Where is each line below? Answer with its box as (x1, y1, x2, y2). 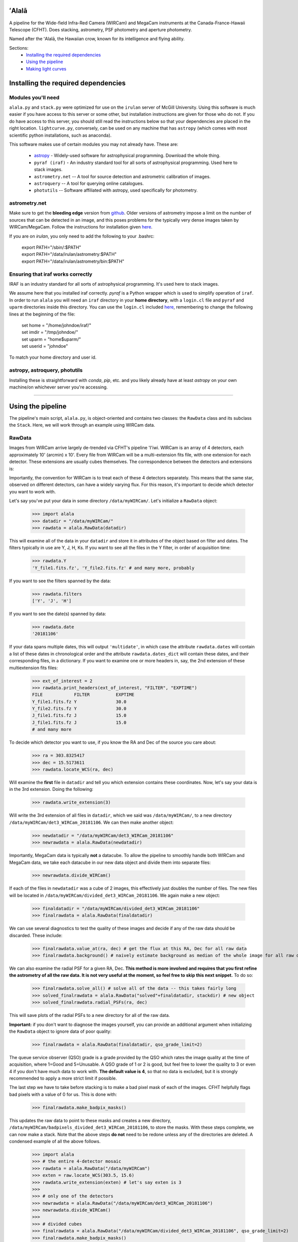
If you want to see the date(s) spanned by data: (9, 611, 106, 617)
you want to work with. (9, 488, 56, 494)
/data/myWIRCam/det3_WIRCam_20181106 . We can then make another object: (9, 819, 174, 825)
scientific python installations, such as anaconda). (9, 132, 112, 138)
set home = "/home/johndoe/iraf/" (21, 322, 91, 328)
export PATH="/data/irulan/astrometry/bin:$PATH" (21, 258, 125, 264)
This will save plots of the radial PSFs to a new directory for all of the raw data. (9, 1012, 170, 1018)
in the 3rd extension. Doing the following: (9, 786, 94, 792)
